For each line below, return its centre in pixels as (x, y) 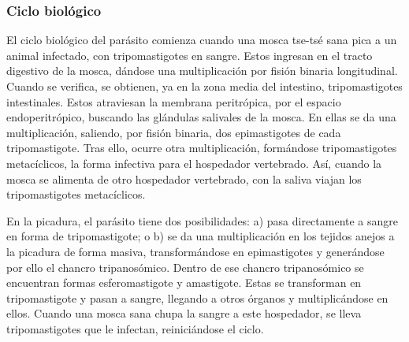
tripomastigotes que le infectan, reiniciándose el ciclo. (135, 328)
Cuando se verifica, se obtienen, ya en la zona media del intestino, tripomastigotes (204, 86)
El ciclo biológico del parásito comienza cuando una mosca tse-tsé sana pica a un (202, 40)
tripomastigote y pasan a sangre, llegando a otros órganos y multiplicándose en (197, 297)
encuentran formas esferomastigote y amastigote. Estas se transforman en (184, 283)
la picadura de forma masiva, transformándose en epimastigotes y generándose (195, 251)
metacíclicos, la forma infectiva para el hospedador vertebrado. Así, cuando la (194, 163)
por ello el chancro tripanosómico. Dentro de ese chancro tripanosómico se (185, 267)
